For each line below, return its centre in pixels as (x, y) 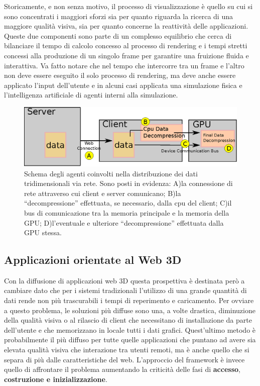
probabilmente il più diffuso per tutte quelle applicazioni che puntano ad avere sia (130, 340)
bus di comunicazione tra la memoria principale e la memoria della (127, 212)
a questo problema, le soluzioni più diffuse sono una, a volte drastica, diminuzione (130, 310)
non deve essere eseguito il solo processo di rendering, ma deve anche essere (120, 75)
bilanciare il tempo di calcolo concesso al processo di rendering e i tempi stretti (126, 45)
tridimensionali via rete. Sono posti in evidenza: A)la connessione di (128, 183)
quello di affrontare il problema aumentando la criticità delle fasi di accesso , (122, 369)
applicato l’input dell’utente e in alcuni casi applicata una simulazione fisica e (123, 85)
